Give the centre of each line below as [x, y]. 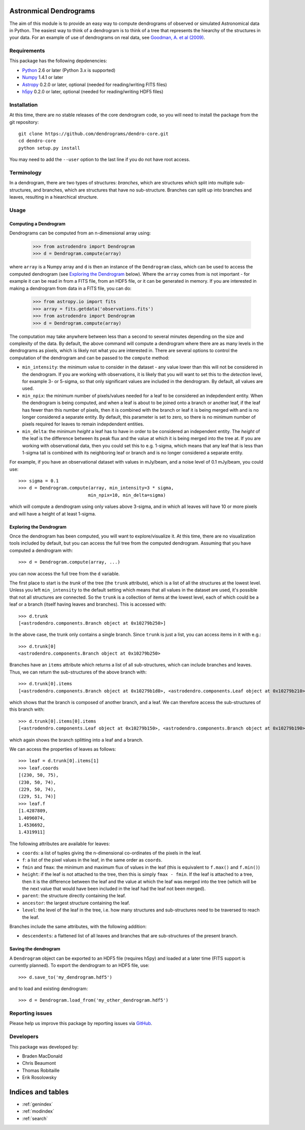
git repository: [24, 122]
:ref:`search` [35, 1118]
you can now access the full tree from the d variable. [65, 574]
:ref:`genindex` [38, 1104]
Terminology [25, 172]
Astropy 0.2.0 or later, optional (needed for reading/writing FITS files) [95, 85]
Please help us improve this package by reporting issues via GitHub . [81, 1024]
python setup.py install [49, 148]
